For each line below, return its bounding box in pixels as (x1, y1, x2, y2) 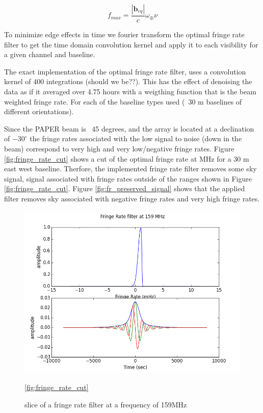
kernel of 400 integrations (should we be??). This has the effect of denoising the (4, 76, 252, 87)
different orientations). (4, 106, 74, 117)
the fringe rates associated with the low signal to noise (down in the (30, 133, 242, 144)
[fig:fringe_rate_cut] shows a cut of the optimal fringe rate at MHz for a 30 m (4, 153, 249, 164)
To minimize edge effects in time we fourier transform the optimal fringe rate (4, 29, 245, 40)
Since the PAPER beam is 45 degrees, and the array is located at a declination (4, 123, 254, 134)
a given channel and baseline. (4, 49, 95, 60)
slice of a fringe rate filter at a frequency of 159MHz (24, 399, 187, 409)
